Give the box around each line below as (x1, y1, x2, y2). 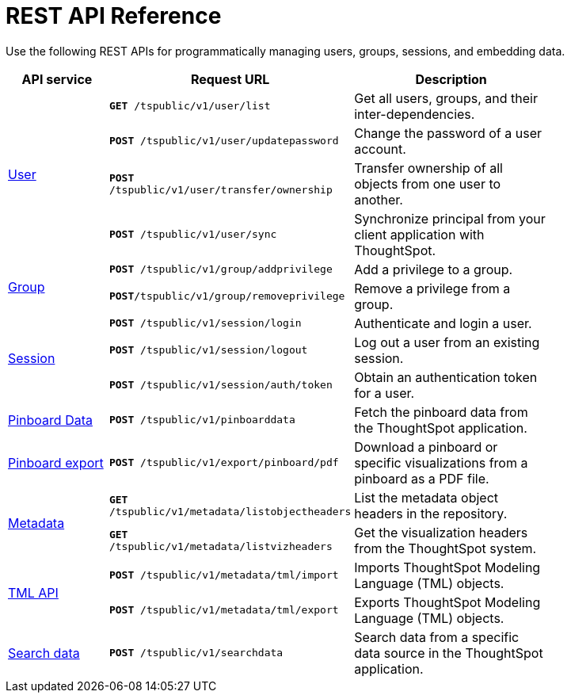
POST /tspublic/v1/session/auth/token (108, 379, 333, 392)
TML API (8, 584, 59, 601)
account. (354, 140, 406, 157)
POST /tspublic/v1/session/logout (108, 344, 308, 357)
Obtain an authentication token (354, 369, 538, 385)
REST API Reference (6, 2, 222, 29)
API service (21, 71, 93, 87)
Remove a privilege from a (354, 280, 511, 296)
